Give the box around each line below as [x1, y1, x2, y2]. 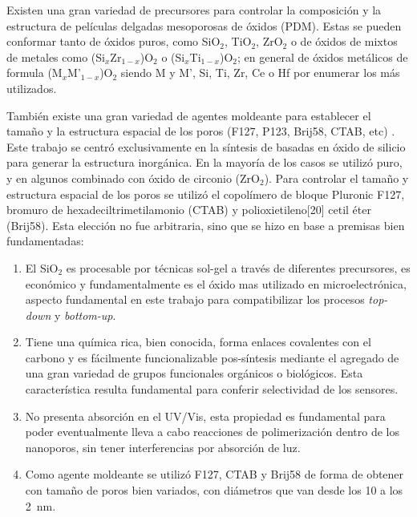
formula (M [6, 64, 63, 81]
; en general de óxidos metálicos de [237, 48, 408, 65]
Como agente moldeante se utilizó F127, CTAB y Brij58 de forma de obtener [25, 466, 404, 483]
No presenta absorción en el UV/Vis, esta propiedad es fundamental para [25, 407, 386, 424]
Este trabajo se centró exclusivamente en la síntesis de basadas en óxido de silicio [6, 138, 406, 155]
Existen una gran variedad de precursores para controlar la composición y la [6, 2, 382, 18]
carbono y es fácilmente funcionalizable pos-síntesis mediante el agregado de [25, 349, 399, 366]
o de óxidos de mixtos [290, 33, 398, 50]
